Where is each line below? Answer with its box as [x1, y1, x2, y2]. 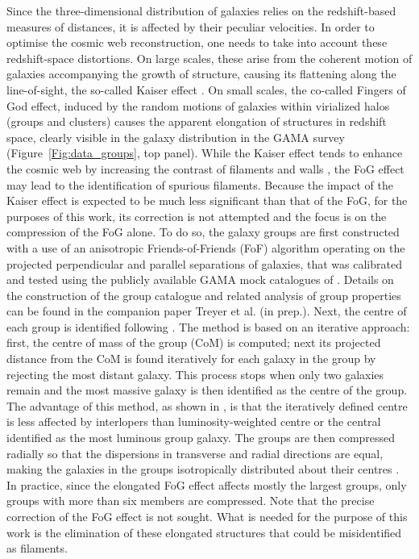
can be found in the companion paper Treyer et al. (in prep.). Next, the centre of [6, 302, 407, 319]
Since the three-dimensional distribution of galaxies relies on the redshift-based [6, 2, 396, 19]
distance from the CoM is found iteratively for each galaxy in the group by [6, 350, 376, 367]
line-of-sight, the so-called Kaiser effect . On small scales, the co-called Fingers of [6, 81, 406, 98]
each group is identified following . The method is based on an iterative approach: [6, 318, 410, 335]
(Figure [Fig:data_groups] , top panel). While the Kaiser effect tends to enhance [6, 144, 403, 161]
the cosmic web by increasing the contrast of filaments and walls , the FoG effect [6, 160, 404, 177]
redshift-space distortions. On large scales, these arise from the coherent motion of [6, 49, 413, 66]
